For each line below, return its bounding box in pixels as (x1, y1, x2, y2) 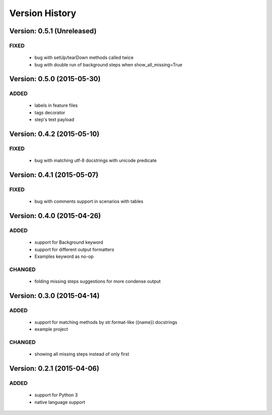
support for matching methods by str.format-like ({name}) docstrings (34, 319, 177, 325)
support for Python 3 (34, 392, 78, 398)
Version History (9, 8, 77, 19)
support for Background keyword (34, 239, 103, 245)
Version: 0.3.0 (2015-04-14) (9, 291, 100, 300)
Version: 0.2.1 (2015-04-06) (9, 364, 99, 373)
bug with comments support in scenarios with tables (34, 198, 144, 204)
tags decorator (34, 109, 65, 115)
